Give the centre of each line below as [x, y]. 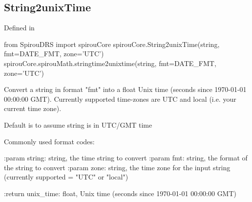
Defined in [19, 28]
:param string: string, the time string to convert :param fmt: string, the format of [126, 158]
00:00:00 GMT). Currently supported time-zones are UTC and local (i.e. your [120, 99]
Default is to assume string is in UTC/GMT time [78, 124]
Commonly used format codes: [49, 141]
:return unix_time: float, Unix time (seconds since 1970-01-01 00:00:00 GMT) [120, 193]
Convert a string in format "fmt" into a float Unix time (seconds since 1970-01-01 [125, 89]
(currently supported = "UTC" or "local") [66, 177]
